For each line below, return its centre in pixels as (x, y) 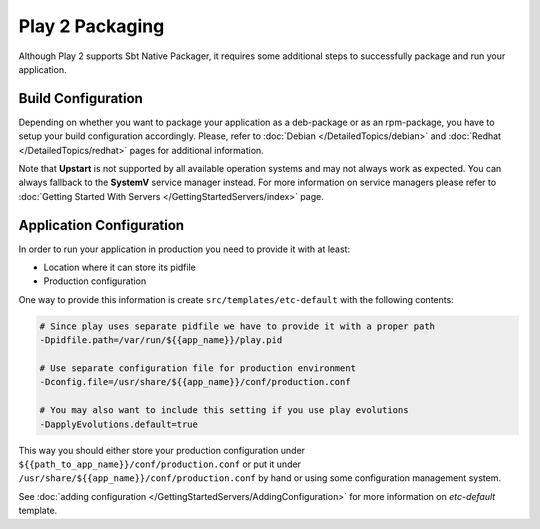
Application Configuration (101, 225)
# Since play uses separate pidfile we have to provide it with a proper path (237, 326)
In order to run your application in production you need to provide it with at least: (184, 249)
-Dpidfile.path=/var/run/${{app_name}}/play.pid (161, 340)
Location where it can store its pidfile (120, 267)
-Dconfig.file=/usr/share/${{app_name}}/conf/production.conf (195, 382)
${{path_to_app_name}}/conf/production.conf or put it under (160, 464)
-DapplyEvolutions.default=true (119, 424)
